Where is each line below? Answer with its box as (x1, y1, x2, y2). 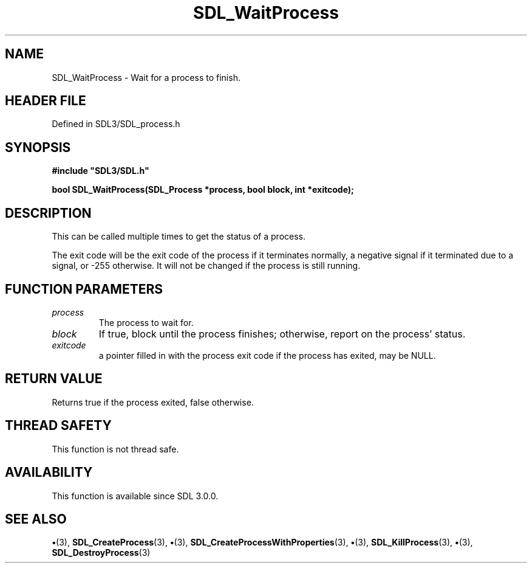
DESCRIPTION (5, 205, 92, 221)
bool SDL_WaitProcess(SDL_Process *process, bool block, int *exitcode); (52, 184, 354, 195)
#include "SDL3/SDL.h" (52, 165, 149, 176)
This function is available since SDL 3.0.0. (52, 490, 219, 501)
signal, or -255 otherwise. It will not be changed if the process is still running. (52, 260, 361, 271)
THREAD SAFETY (5, 418, 112, 434)
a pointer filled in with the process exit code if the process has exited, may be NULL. (98, 350, 436, 361)
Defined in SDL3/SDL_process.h (52, 119, 180, 130)
